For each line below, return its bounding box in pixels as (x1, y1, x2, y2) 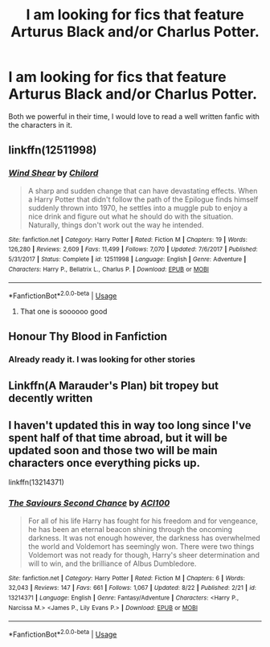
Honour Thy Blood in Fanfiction (8, 330, 167, 343)
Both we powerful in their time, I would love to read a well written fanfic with (8, 111, 260, 121)
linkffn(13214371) (8, 477, 64, 487)
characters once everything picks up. (8, 457, 201, 469)
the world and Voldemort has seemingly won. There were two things (27, 541, 255, 551)
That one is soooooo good (19, 306, 108, 316)
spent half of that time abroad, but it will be (8, 432, 227, 444)
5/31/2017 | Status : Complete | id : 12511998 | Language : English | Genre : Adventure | (8, 255, 247, 263)
